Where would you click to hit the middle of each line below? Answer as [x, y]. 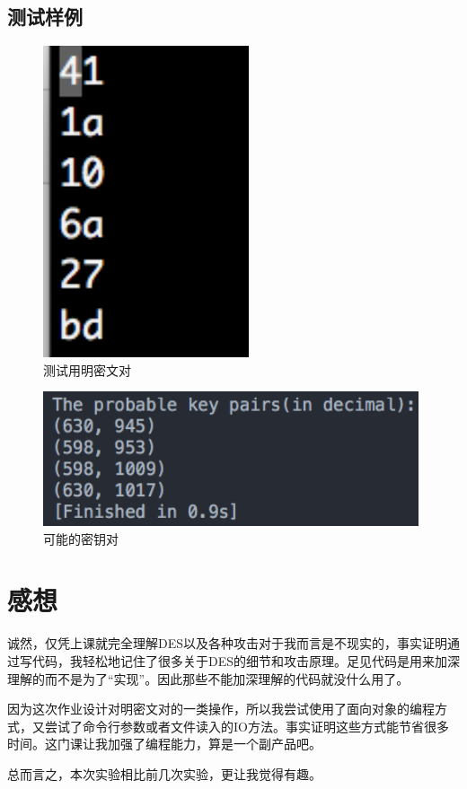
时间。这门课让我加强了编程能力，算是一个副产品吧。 [164, 744]
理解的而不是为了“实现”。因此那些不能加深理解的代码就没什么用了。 [208, 678]
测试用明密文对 [87, 369]
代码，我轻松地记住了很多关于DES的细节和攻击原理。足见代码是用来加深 [246, 660]
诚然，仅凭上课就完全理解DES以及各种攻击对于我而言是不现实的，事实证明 [228, 643]
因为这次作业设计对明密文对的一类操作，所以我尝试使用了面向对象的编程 [221, 709]
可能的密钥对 [81, 538]
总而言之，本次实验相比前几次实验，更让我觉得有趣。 [164, 773]
